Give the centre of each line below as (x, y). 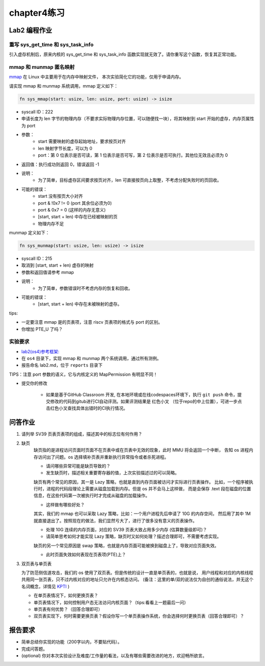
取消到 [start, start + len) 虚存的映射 (57, 265)
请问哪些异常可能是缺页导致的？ (78, 466)
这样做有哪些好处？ (65, 505)
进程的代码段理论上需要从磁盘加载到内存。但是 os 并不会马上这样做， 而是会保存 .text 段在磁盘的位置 (149, 489)
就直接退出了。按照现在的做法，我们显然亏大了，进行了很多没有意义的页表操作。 (115, 520)
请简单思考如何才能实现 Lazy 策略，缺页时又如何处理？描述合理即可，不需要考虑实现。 (134, 537)
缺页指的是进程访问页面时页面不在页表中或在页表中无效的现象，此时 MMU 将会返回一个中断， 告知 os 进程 (141, 450)
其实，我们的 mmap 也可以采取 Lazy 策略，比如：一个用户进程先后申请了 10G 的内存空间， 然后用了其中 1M (142, 514)
